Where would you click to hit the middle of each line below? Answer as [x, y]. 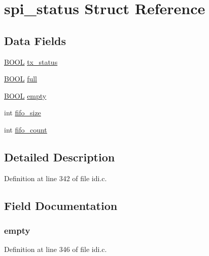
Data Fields [35, 40]
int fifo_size [23, 113]
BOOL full [21, 79]
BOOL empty [25, 95]
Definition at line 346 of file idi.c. [56, 249]
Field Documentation [61, 205]
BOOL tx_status [31, 61]
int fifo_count [26, 129]
